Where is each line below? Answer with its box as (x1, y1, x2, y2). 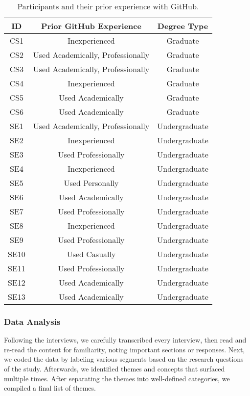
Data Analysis (4, 315, 61, 327)
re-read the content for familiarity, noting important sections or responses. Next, (4, 344, 245, 354)
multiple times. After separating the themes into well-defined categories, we (4, 373, 230, 383)
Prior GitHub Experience (41, 20, 141, 31)
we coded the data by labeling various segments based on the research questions (4, 354, 244, 364)
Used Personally (64, 177, 119, 188)
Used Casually (67, 248, 116, 260)
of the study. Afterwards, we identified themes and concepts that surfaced (4, 364, 225, 373)
